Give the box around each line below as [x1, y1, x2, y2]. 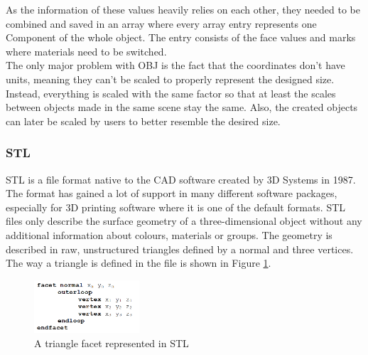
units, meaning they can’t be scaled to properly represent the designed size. [6, 71, 335, 86]
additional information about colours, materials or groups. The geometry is [6, 227, 332, 242]
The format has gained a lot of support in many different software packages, [6, 186, 337, 201]
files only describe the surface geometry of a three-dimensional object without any [6, 213, 362, 228]
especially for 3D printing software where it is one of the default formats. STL [6, 199, 346, 214]
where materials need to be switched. [6, 43, 167, 58]
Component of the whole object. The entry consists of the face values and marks [6, 30, 356, 45]
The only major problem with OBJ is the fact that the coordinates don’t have [6, 58, 345, 73]
